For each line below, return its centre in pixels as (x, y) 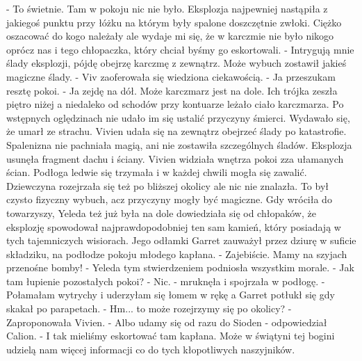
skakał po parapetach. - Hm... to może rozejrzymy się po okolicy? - (149, 308)
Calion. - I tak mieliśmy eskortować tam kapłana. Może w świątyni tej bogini (171, 336)
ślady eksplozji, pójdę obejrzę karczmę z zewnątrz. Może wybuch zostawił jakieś (176, 63)
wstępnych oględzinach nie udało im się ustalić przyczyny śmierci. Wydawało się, (178, 117)
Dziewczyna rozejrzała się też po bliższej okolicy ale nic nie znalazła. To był (168, 185)
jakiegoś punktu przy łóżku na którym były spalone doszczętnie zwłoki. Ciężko (174, 22)
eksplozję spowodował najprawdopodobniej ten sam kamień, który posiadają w (174, 226)
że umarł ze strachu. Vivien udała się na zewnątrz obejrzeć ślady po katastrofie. (176, 131)
